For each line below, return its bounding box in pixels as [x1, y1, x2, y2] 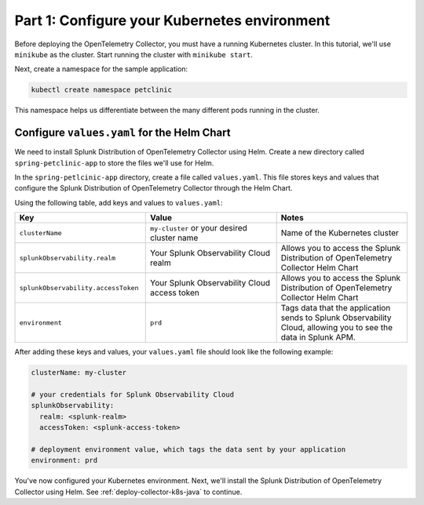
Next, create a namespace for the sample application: [14, 64, 188, 74]
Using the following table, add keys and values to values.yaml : [14, 198, 223, 207]
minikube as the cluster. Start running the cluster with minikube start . [14, 49, 253, 59]
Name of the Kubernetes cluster [280, 227, 400, 238]
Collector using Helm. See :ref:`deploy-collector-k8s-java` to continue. [14, 487, 243, 496]
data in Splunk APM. [280, 332, 356, 343]
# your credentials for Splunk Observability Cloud [31, 390, 235, 399]
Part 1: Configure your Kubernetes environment [14, 12, 331, 29]
